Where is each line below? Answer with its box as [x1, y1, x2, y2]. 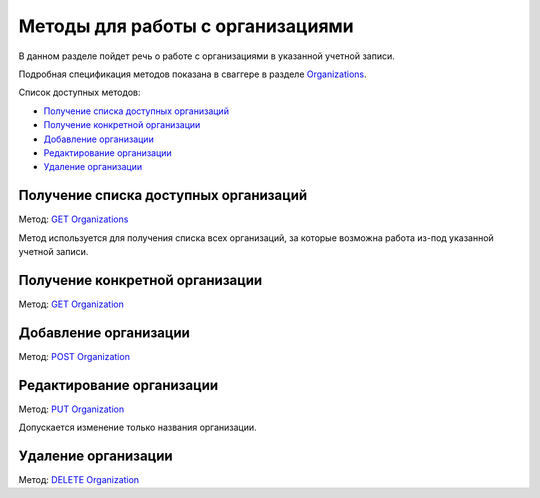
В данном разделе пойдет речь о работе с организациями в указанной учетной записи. [18, 50, 395, 62]
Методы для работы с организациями [18, 15, 354, 37]
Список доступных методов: [18, 86, 141, 99]
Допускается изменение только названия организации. [18, 421, 257, 434]
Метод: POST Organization [18, 350, 130, 362]
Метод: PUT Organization [18, 403, 125, 415]
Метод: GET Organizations [18, 213, 129, 225]
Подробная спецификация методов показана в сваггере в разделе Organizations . [18, 68, 367, 80]
